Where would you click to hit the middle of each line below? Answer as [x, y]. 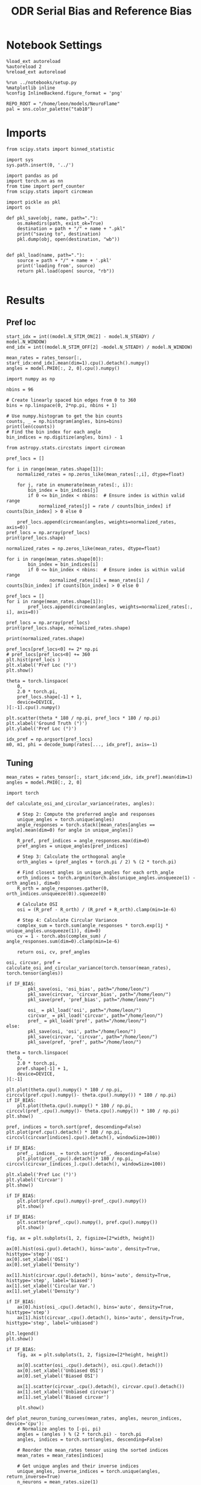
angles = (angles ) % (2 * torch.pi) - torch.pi [79, 1434]
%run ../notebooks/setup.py [42, 82]
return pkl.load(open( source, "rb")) [66, 271]
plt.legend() [23, 1334]
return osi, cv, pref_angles [54, 952]
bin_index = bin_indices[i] [63, 564]
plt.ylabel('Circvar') [35, 1180]
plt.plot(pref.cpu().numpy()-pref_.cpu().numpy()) [82, 1201]
